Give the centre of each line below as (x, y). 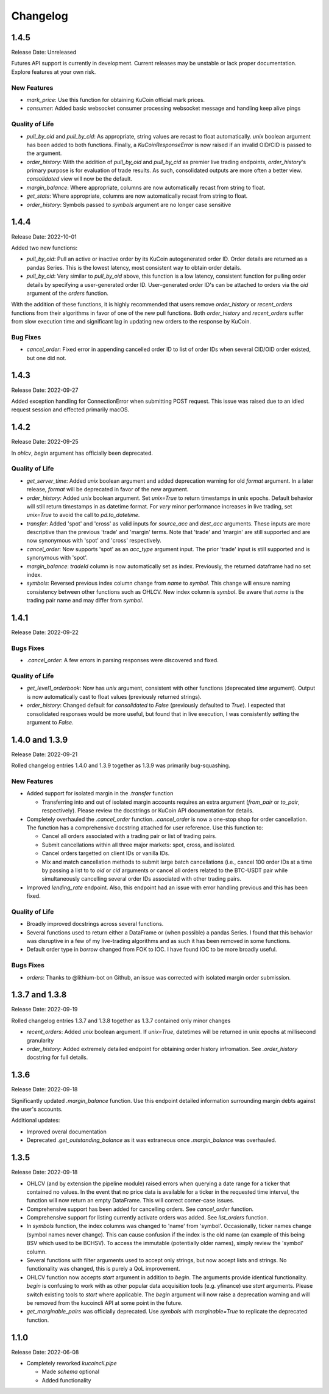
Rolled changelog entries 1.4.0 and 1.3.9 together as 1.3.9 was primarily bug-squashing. (121, 765)
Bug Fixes (26, 337)
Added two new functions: (44, 248)
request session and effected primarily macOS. (70, 410)
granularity (40, 1040)
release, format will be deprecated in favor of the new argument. (108, 489)
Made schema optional (71, 1372)
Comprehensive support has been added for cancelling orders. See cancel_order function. (140, 1209)
